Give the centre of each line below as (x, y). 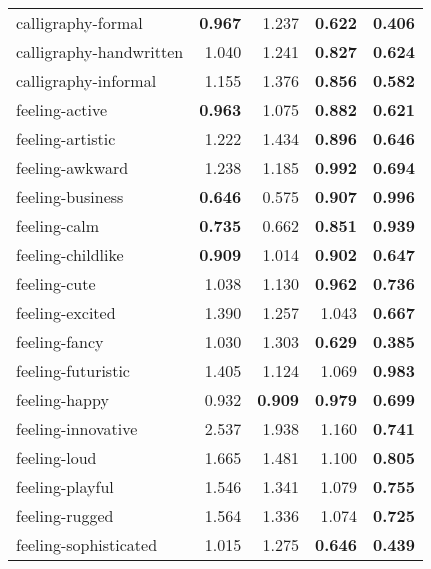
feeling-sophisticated (87, 544)
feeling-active (62, 109)
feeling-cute (56, 283)
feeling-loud (56, 457)
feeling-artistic (66, 138)
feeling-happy (62, 399)
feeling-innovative (77, 428)
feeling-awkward (72, 167)
